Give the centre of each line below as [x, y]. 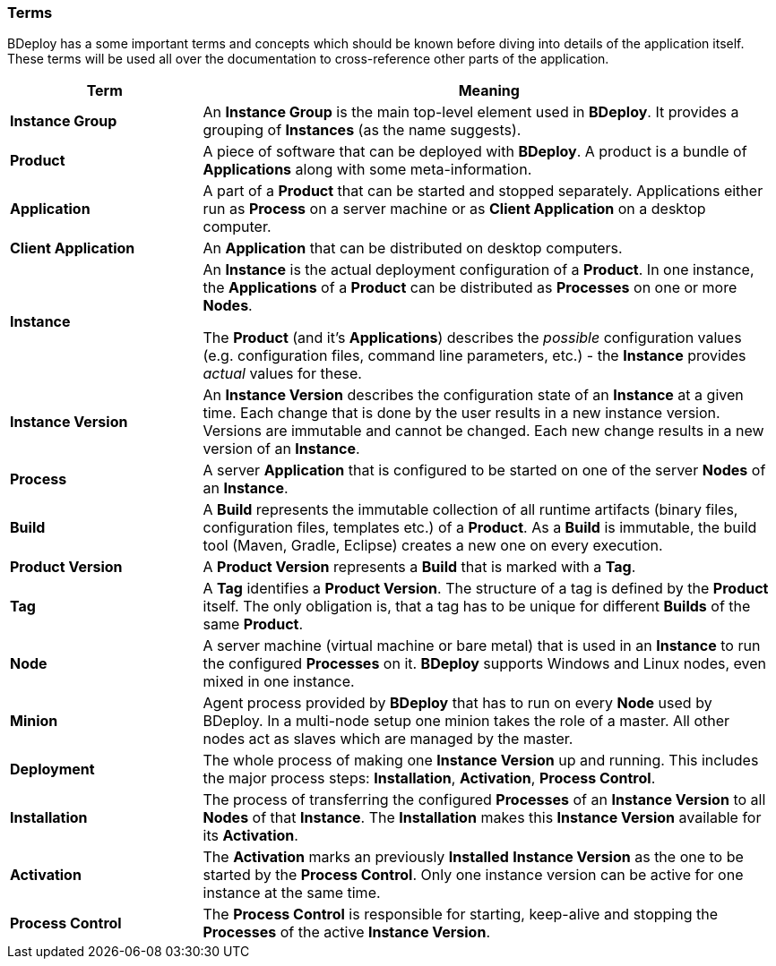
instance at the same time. [292, 893]
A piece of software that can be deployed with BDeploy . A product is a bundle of [475, 152]
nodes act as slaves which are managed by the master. [388, 739]
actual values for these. [282, 374]
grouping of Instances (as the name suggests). [362, 130]
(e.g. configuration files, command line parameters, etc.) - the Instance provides [474, 356]
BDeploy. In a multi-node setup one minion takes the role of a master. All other [466, 721]
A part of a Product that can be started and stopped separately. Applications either [483, 191]
